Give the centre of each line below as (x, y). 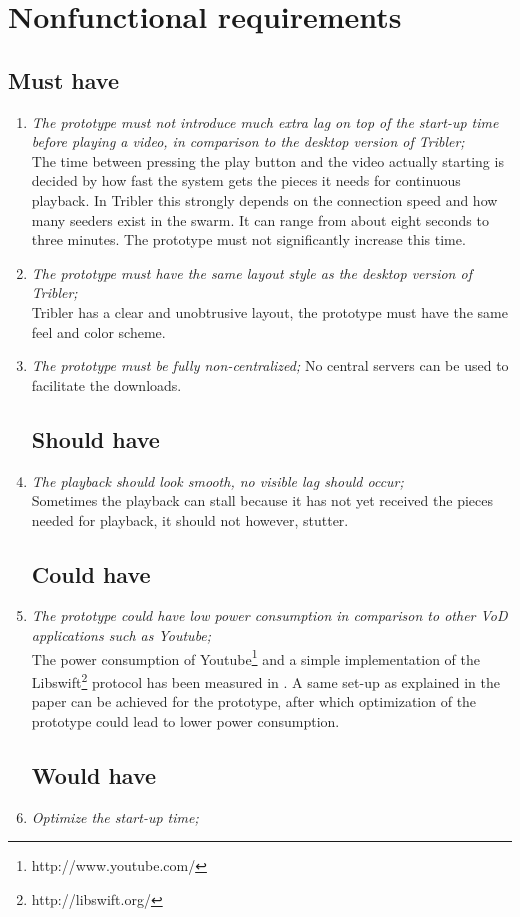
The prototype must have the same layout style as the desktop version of (251, 272)
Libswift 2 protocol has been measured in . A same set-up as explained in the (265, 680)
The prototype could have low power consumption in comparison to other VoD (269, 615)
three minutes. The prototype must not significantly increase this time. (248, 239)
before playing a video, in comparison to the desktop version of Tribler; (248, 141)
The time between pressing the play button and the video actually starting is (267, 160)
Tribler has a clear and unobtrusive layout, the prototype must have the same (269, 311)
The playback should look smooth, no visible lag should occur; (217, 480)
